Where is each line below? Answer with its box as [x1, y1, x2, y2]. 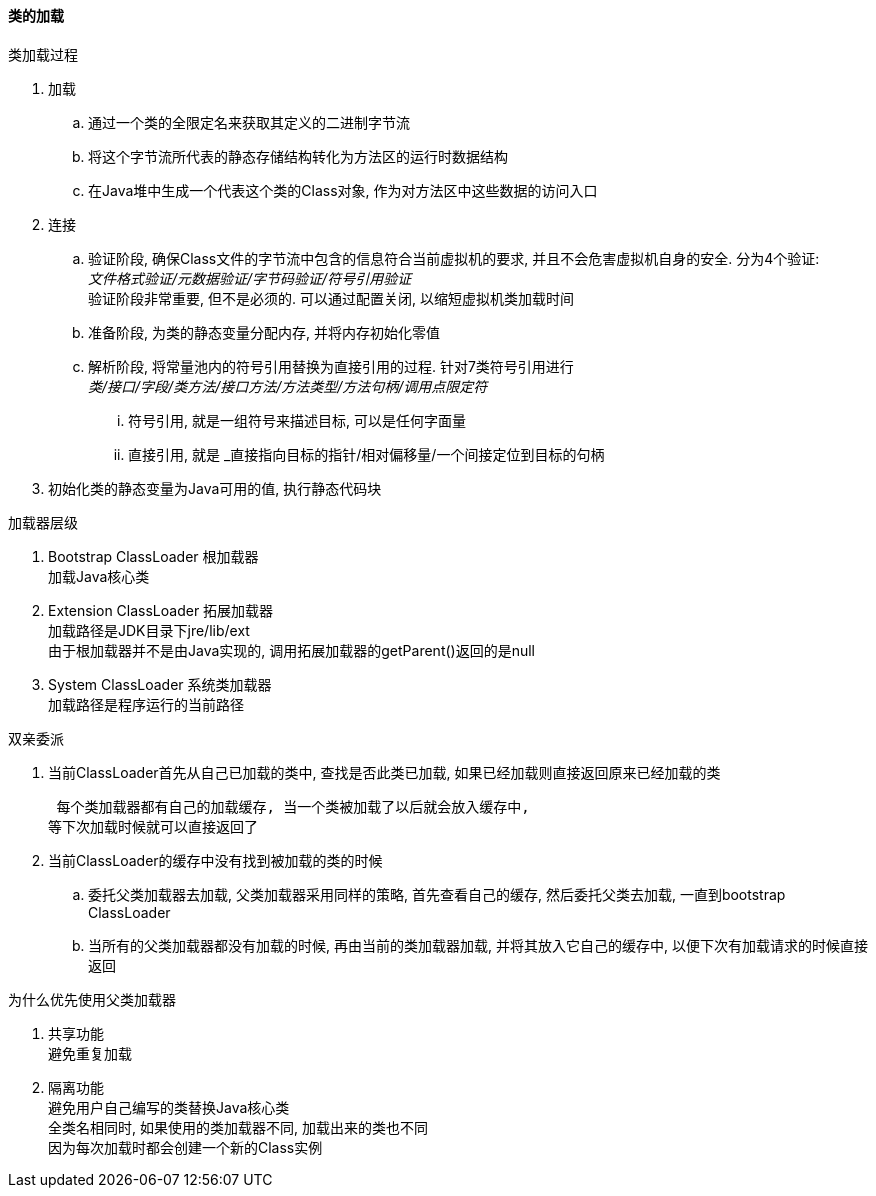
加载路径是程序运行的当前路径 [48, 695, 244, 713]
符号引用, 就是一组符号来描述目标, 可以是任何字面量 [128, 411, 466, 429]
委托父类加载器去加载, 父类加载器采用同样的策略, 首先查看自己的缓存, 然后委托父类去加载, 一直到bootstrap [88, 885, 786, 903]
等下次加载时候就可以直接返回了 [48, 818, 258, 835]
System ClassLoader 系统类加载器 [48, 675, 272, 693]
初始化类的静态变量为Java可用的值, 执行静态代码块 [48, 479, 382, 497]
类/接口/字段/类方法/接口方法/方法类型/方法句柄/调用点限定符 [88, 377, 488, 395]
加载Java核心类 [48, 567, 150, 585]
